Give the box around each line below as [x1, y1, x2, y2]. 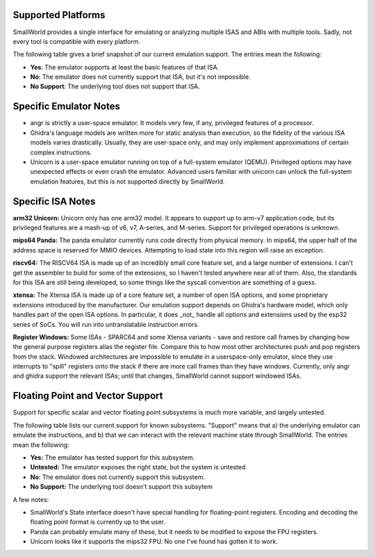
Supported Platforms [12, 9, 106, 21]
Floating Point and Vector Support [12, 390, 163, 402]
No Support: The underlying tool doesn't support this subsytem [30, 483, 213, 491]
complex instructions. [30, 148, 92, 156]
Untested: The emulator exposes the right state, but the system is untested [30, 463, 246, 471]
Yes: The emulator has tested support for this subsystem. [30, 453, 195, 462]
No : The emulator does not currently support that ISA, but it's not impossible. [30, 73, 251, 81]
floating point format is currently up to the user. [30, 518, 166, 526]
